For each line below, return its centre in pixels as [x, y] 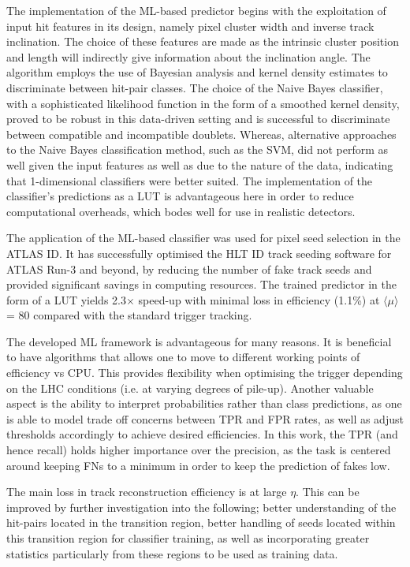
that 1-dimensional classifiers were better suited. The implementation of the [190, 180]
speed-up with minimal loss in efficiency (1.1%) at [259, 299]
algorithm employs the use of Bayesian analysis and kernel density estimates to [197, 72]
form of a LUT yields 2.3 [66, 299]
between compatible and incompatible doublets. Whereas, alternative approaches [201, 134]
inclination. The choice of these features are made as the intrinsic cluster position [203, 41]
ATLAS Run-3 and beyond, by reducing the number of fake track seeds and [189, 269]
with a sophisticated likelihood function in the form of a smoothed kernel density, [203, 103]
